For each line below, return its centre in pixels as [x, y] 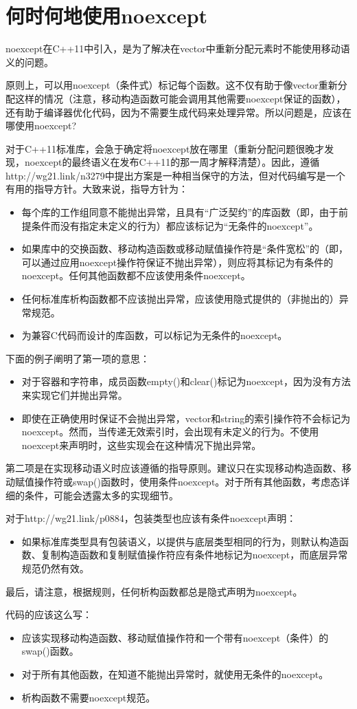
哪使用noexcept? [41, 126]
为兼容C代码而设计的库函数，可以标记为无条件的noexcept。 [154, 335]
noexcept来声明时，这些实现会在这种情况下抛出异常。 [141, 445]
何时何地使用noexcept [107, 15]
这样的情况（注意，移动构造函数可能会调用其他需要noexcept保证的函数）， [180, 98]
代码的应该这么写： [49, 614]
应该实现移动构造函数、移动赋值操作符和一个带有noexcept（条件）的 [175, 637]
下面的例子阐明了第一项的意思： [78, 358]
